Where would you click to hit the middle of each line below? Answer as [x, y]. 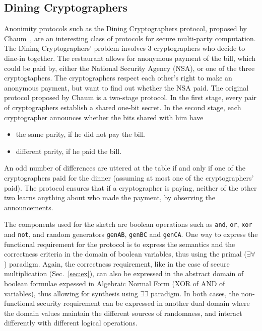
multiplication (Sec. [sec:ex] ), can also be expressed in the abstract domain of [124, 273]
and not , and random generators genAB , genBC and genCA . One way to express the [131, 234]
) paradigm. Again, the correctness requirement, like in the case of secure [117, 263]
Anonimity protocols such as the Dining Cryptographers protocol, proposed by [125, 28]
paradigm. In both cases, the [194, 293]
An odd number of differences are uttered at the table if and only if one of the [125, 168]
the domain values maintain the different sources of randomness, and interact [123, 313]
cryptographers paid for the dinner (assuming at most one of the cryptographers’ [129, 177]
